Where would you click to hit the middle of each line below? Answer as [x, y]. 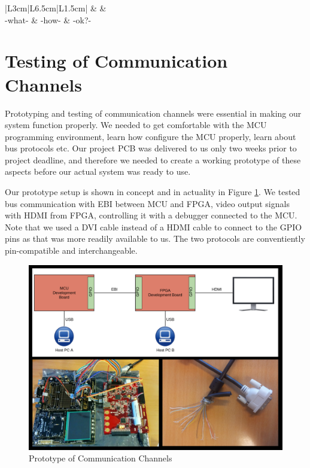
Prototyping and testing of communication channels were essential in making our [153, 113]
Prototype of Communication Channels [101, 458]
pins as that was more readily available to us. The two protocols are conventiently [155, 238]
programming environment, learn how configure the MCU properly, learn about [151, 136]
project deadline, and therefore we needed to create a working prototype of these [153, 159]
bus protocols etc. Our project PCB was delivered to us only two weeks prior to [151, 148]
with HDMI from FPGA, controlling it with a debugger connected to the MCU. [151, 215]
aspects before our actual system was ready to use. [98, 171]
